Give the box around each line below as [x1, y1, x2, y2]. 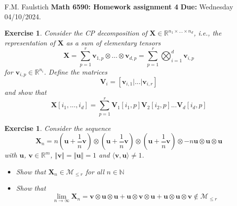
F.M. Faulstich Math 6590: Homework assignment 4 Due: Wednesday [4, 1, 234, 11]
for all [85, 166, 105, 176]
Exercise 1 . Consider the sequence [4, 123, 111, 133]
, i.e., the [194, 28, 222, 38]
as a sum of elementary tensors [66, 37, 161, 47]
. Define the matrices [44, 66, 108, 77]
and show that [4, 86, 47, 97]
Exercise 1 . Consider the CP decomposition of [4, 28, 148, 38]
